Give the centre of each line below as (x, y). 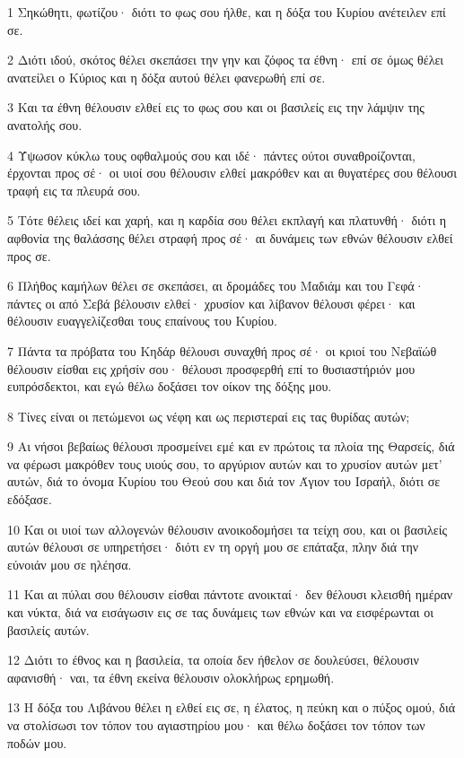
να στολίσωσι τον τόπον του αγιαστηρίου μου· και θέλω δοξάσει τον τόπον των (216, 725)
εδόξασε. (30, 499)
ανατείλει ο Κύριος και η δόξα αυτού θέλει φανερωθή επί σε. (166, 77)
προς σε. (29, 255)
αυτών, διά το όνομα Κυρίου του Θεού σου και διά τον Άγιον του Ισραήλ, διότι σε (224, 481)
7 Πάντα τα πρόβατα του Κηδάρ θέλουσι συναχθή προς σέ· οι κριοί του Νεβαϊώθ (222, 350)
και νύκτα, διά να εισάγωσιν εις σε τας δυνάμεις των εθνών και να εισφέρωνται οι (220, 612)
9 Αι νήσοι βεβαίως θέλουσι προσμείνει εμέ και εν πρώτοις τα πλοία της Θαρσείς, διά (231, 446)
